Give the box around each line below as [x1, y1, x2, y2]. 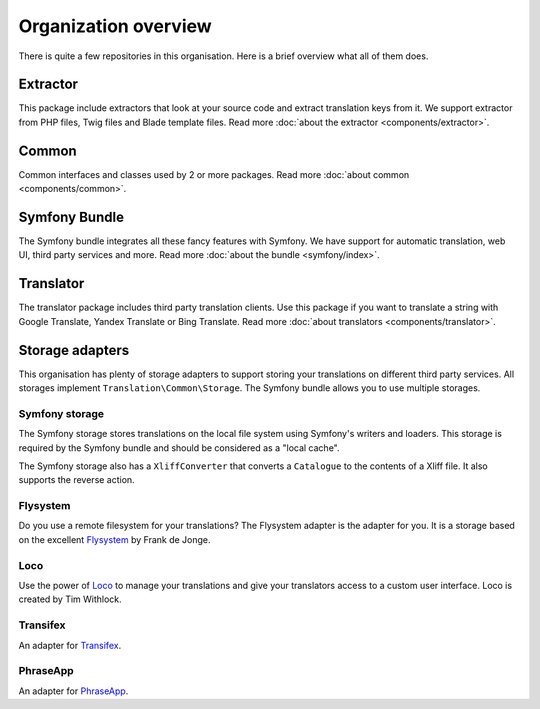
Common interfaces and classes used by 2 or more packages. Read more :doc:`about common [18, 168, 410, 180]
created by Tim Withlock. [18, 593, 122, 605]
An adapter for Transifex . [18, 639, 122, 651]
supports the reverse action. [18, 474, 135, 486]
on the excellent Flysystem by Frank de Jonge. [18, 533, 211, 545]
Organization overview [18, 15, 212, 37]
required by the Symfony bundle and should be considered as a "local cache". [18, 441, 340, 454]
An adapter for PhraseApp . [18, 685, 129, 697]
